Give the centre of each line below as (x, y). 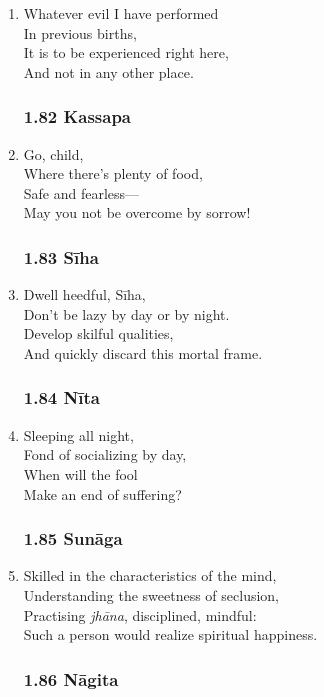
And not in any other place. (108, 71)
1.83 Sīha (61, 256)
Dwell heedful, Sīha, (84, 294)
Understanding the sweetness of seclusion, (151, 594)
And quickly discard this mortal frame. (143, 352)
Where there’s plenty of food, (113, 173)
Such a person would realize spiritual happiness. (170, 634)
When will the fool (80, 473)
